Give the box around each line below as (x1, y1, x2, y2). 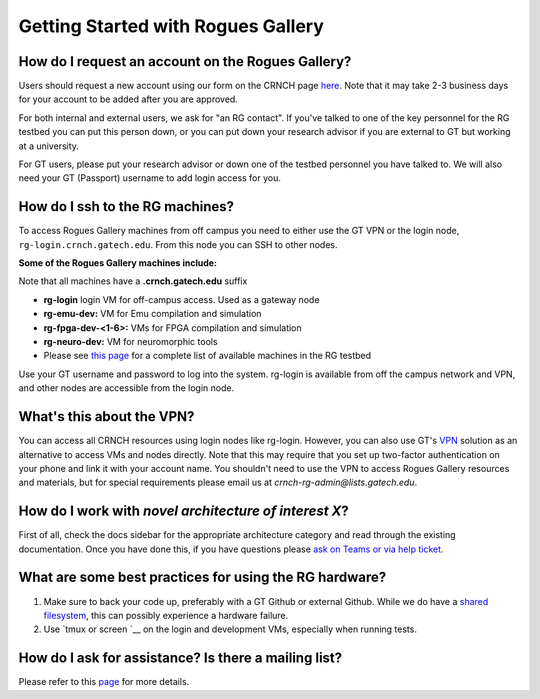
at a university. (18, 140, 80, 152)
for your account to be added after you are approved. (18, 93, 239, 105)
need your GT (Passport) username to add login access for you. (18, 172, 282, 184)
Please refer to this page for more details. (18, 676, 190, 688)
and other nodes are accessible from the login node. (18, 382, 235, 394)
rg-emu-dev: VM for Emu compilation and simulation (43, 308, 262, 320)
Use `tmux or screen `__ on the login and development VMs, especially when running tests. (43, 623, 417, 635)
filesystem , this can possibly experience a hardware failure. (43, 609, 289, 621)
